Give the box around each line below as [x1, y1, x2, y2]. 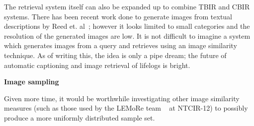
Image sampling [4, 76, 59, 87]
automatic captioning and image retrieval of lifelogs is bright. [4, 60, 190, 70]
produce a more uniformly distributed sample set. [4, 112, 155, 123]
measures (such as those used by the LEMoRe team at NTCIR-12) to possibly [4, 103, 248, 113]
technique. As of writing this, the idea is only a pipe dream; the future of [4, 50, 227, 60]
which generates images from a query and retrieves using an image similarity [4, 40, 237, 51]
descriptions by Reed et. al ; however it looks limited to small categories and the [4, 21, 250, 31]
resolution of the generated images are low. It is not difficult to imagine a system [4, 30, 251, 41]
